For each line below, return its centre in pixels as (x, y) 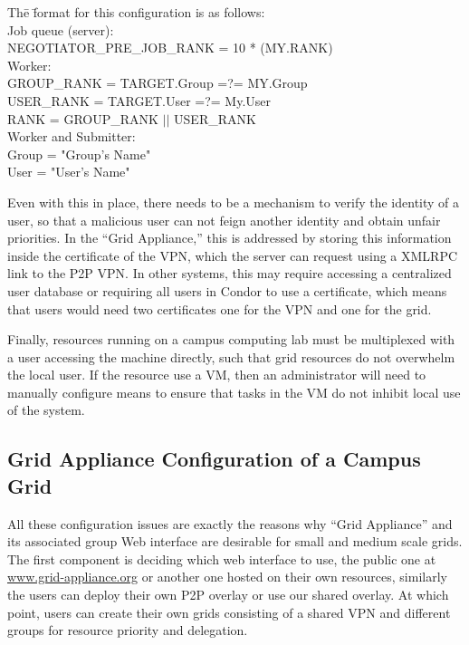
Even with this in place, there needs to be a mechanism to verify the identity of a (234, 202)
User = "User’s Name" (69, 172)
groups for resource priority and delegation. (128, 630)
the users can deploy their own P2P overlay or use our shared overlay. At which (228, 595)
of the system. (46, 410)
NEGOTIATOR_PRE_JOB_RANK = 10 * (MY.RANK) (170, 48)
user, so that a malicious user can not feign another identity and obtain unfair (224, 220)
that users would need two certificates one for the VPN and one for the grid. (220, 308)
